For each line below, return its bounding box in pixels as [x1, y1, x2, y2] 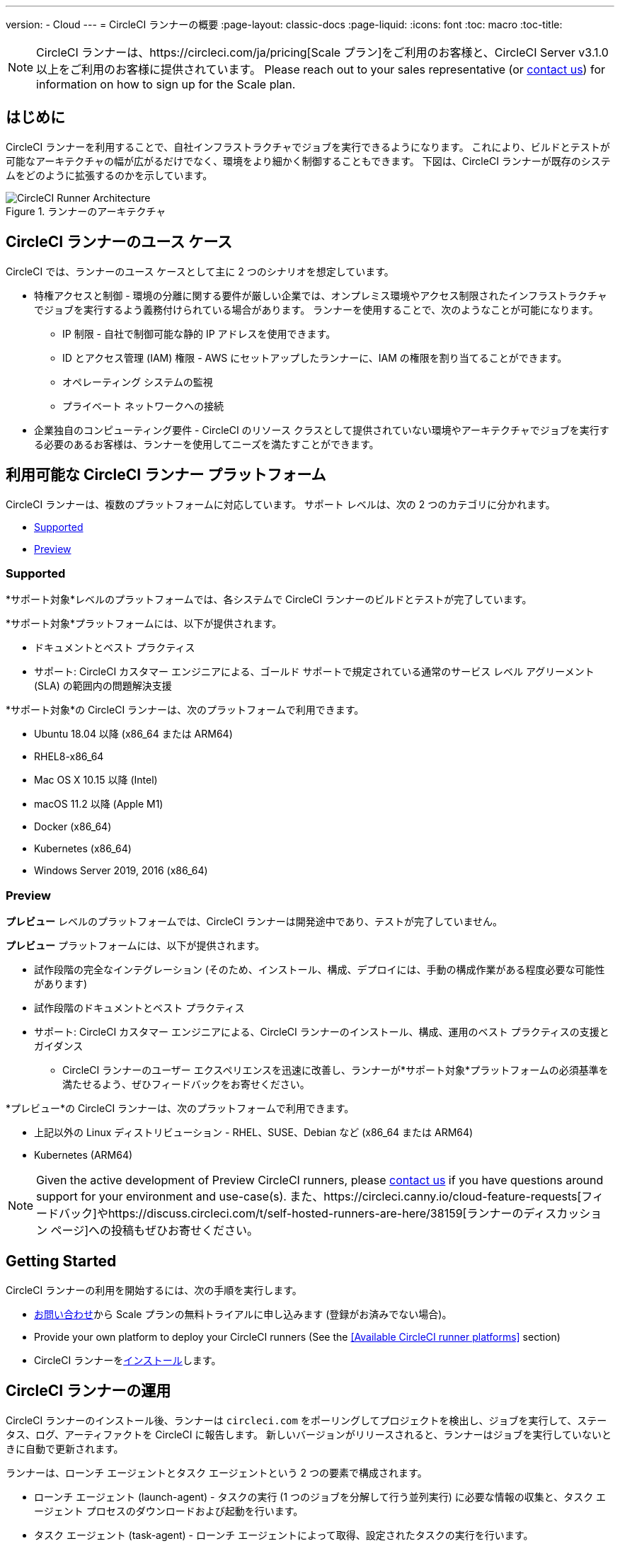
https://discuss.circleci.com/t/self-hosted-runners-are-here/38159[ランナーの [108, 1206, 524, 1221]
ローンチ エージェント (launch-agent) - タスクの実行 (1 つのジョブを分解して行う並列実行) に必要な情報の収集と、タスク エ [34, 1490, 607, 1503]
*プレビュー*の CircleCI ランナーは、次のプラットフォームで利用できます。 [6, 1102, 355, 1115]
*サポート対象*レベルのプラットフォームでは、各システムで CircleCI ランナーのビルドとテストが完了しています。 [6, 593, 532, 606]
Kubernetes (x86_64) [34, 842, 132, 855]
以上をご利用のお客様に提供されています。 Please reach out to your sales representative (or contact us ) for [36, 62, 605, 76]
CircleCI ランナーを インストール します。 [34, 1353, 222, 1366]
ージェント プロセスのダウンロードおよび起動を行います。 [34, 1504, 304, 1517]
